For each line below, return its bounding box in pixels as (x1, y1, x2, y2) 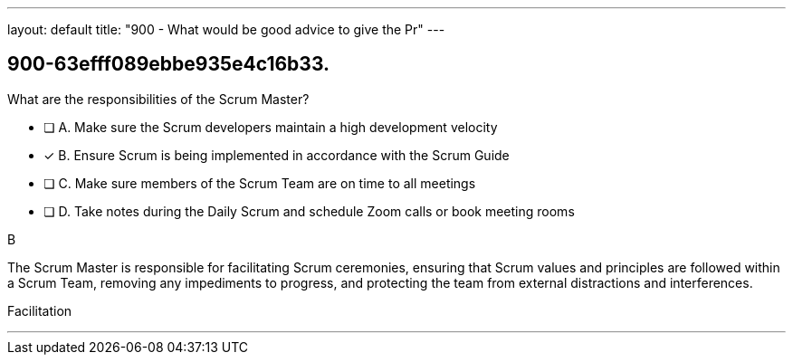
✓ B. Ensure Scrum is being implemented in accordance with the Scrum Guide (43, 147, 510, 163)
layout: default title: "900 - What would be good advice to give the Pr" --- (7, 22, 445, 37)
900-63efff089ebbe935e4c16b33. (7, 52, 330, 76)
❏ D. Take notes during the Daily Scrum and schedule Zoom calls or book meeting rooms (43, 203, 575, 219)
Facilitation (7, 302, 72, 319)
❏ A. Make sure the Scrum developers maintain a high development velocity (43, 119, 498, 135)
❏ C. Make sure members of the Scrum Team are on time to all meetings (43, 175, 476, 191)
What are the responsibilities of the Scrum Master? (7, 90, 310, 107)
